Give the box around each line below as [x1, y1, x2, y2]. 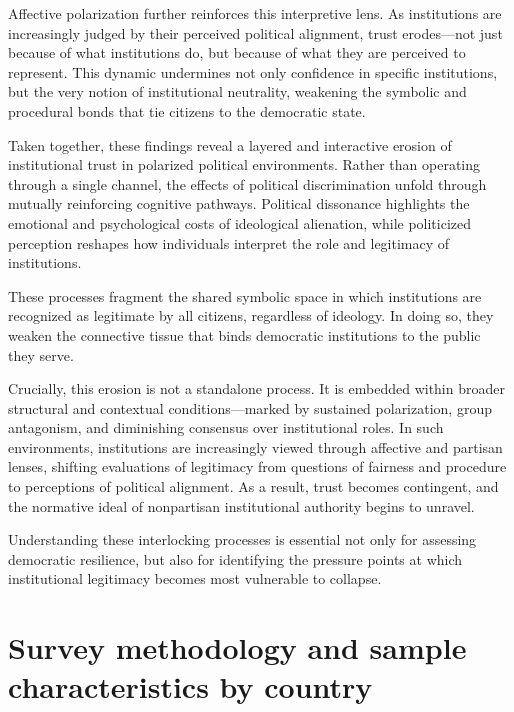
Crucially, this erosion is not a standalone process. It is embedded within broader [8, 378, 505, 399]
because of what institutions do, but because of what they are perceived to [8, 42, 466, 63]
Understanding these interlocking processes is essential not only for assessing [8, 529, 477, 550]
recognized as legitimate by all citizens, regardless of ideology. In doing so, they [8, 305, 494, 326]
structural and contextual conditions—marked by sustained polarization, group [8, 397, 492, 418]
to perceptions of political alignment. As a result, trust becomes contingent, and [8, 476, 499, 497]
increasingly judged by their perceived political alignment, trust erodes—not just [8, 22, 503, 43]
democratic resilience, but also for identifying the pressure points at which [8, 548, 463, 569]
